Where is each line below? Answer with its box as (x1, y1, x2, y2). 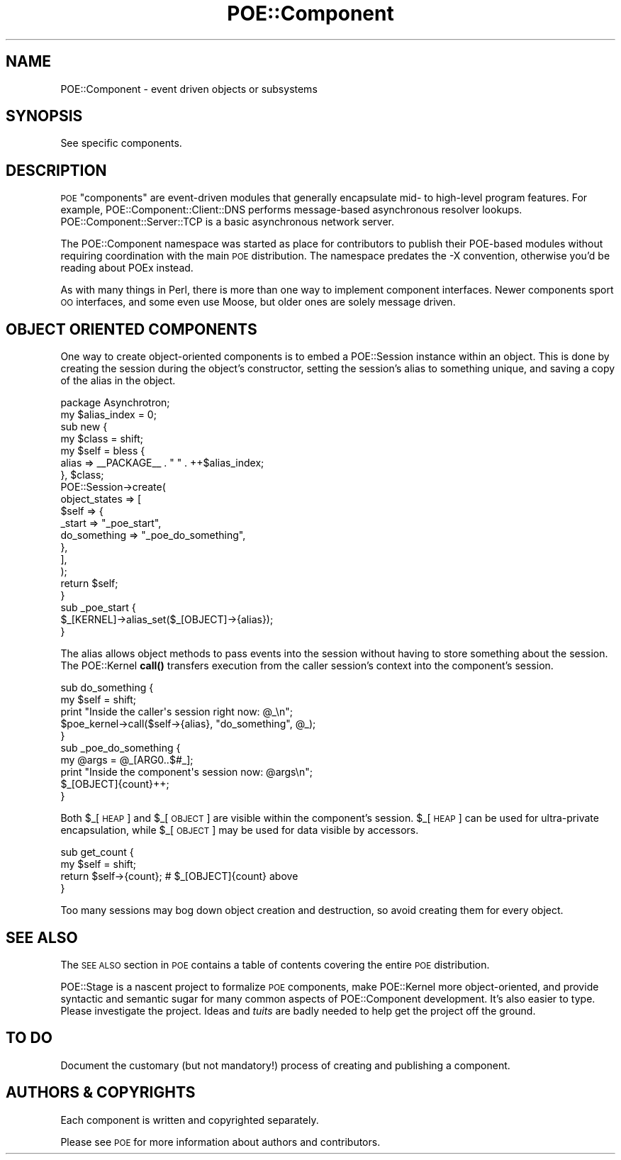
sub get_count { (60, 846, 134, 859)
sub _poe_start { (60, 601, 136, 614)
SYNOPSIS (6, 107, 83, 126)
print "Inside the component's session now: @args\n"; (60, 766, 313, 779)
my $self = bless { (60, 445, 145, 457)
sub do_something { (60, 681, 154, 694)
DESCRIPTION (6, 161, 107, 179)
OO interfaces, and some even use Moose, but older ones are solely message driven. (60, 296, 456, 308)
